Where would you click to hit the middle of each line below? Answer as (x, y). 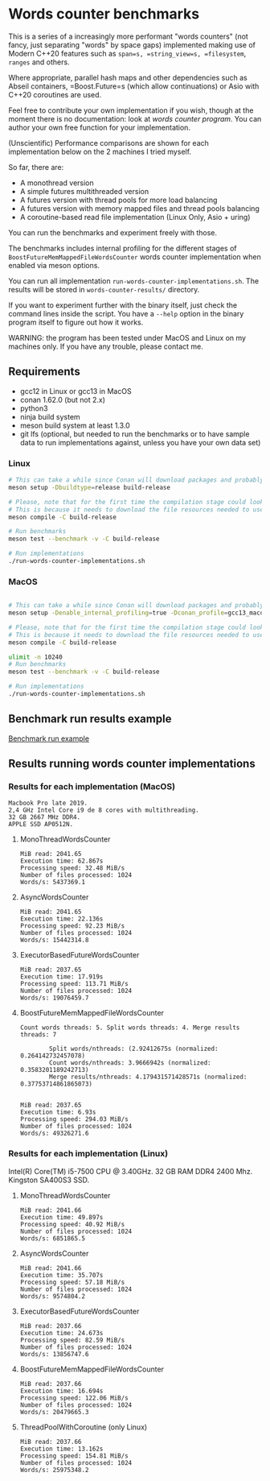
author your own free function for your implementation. (100, 127)
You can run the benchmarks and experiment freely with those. (113, 232)
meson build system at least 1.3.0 (75, 425)
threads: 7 (38, 1035)
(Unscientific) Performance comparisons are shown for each (108, 143)
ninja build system (50, 416)
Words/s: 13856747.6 (54, 1354)
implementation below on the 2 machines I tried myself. (100, 151)
